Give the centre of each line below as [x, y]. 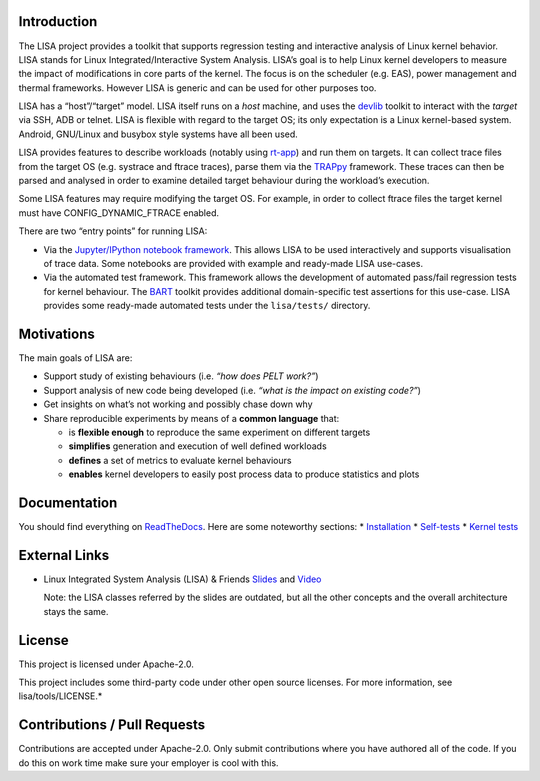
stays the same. [76, 611]
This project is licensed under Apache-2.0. [106, 664]
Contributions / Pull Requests [111, 725]
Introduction [58, 21]
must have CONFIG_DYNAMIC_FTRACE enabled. [119, 212]
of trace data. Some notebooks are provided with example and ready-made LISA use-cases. [233, 263]
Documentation [68, 503]
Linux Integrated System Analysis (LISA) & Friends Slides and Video [182, 579]
